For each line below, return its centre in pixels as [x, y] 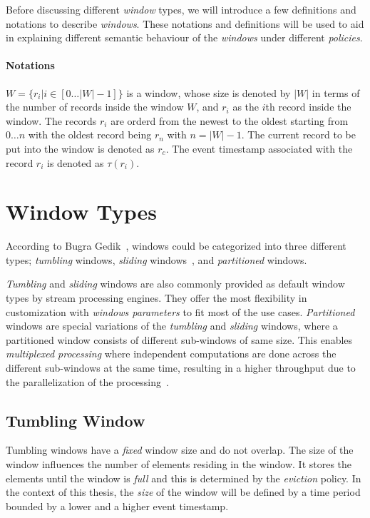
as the [246, 107]
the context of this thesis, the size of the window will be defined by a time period [183, 492]
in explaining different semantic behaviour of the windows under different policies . [184, 37]
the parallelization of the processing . [87, 381]
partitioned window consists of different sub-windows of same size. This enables [179, 339]
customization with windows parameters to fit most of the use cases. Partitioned [180, 311]
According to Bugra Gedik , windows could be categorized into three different [176, 246]
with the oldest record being [90, 134]
